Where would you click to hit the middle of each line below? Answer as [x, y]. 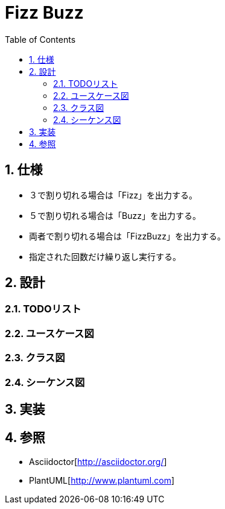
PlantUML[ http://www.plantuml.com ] [102, 480]
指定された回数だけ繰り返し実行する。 [105, 256]
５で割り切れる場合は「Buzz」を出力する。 [115, 215]
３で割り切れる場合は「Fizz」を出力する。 [113, 195]
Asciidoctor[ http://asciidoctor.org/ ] [98, 461]
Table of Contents [40, 39]
